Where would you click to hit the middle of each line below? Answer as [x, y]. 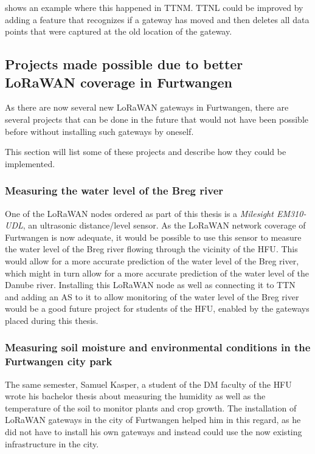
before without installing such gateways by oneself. [99, 131]
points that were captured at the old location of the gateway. [119, 31]
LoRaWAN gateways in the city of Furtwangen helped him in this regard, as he [153, 420]
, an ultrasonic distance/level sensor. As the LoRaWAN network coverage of [164, 225]
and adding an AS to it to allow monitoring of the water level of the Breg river [152, 296]
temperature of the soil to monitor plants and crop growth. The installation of [151, 408]
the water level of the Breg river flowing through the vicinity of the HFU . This [151, 249]
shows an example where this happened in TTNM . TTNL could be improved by [154, 7]
